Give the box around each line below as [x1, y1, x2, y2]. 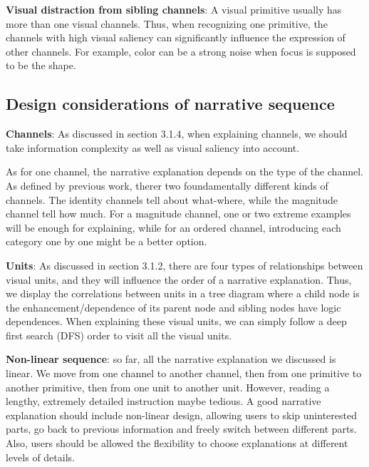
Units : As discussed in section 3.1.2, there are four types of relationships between [6, 257, 363, 272]
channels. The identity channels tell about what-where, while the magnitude [6, 192, 338, 207]
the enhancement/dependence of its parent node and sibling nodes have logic [6, 299, 341, 314]
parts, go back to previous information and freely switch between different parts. [6, 421, 357, 436]
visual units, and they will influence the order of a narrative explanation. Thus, [6, 272, 352, 287]
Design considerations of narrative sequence [6, 93, 335, 115]
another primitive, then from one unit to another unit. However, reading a [6, 379, 330, 394]
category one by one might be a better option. [6, 234, 207, 249]
